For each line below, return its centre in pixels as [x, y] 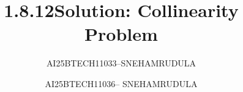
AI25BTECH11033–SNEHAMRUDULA [121, 63]
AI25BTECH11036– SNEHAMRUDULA [121, 83]
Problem [121, 34]
